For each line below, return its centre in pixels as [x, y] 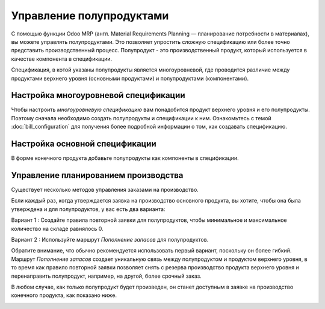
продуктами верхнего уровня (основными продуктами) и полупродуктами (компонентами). [130, 78]
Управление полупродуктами [90, 16]
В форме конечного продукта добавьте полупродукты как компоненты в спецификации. [125, 158]
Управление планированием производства [97, 175]
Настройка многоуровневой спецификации [98, 95]
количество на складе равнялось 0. [57, 228]
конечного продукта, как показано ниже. [64, 295]
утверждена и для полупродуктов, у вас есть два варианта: [88, 209]
